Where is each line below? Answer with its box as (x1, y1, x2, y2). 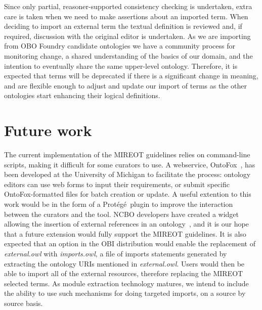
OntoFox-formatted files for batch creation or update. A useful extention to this (4, 189, 251, 199)
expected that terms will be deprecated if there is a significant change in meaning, (4, 70, 258, 81)
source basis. (4, 297, 43, 308)
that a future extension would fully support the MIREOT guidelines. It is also (4, 228, 246, 239)
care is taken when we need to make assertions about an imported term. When (4, 11, 248, 21)
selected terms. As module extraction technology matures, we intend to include (4, 278, 249, 288)
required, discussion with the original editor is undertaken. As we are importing (4, 30, 251, 41)
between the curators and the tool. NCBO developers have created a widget (4, 208, 239, 219)
